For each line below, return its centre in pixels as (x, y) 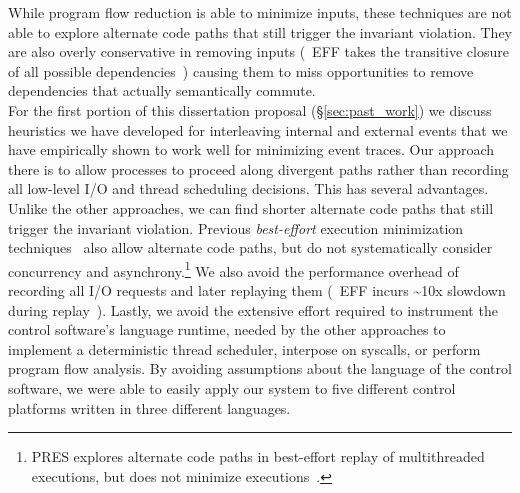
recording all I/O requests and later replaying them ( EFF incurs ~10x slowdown (257, 289)
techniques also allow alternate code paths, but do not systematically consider (250, 247)
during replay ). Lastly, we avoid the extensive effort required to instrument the (253, 309)
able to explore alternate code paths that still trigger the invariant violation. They (260, 31)
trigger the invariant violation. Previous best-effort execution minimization (236, 227)
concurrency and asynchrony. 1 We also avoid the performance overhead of (233, 269)
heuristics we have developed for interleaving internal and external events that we (258, 129)
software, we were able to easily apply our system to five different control (232, 387)
